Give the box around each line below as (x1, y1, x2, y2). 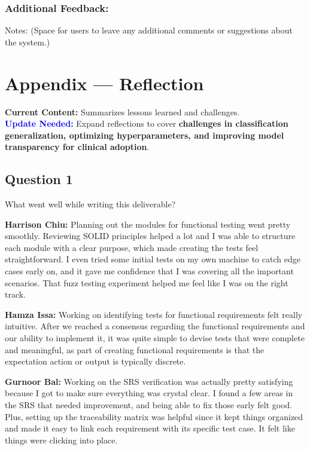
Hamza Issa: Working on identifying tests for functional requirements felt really (5, 308, 303, 320)
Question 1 (5, 170, 73, 188)
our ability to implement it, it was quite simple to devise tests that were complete (5, 332, 305, 344)
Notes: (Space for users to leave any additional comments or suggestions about (5, 24, 293, 36)
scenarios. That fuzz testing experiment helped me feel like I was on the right (5, 276, 288, 289)
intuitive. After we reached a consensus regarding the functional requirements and (5, 320, 305, 332)
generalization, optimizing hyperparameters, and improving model (5, 128, 284, 141)
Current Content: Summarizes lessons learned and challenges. (5, 105, 240, 118)
